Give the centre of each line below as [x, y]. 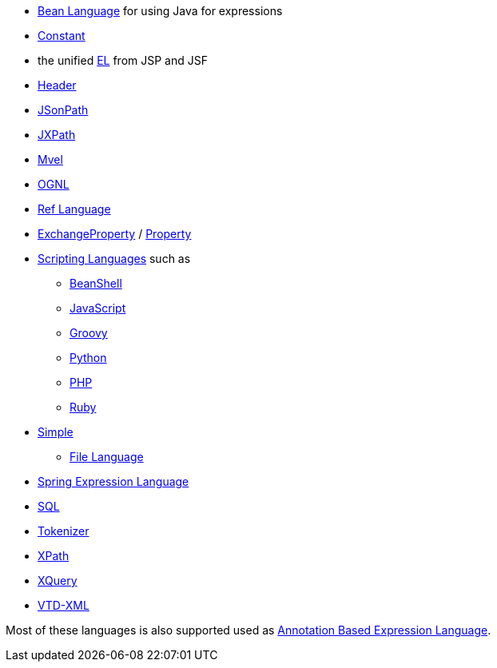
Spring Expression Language [113, 481]
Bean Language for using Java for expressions [160, 11]
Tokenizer [64, 531]
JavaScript [98, 308]
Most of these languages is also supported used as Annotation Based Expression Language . [248, 630]
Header [57, 85]
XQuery [58, 581]
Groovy [89, 333]
